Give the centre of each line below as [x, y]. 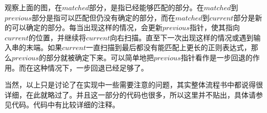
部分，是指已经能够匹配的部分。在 [146, 7]
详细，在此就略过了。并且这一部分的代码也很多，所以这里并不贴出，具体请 [130, 94]
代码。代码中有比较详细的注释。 [65, 105]
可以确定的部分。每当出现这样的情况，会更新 [87, 27]
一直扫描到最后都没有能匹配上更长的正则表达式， [168, 47]
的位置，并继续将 [57, 37]
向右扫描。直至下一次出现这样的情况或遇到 [182, 37]
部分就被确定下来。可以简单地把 [100, 57]
